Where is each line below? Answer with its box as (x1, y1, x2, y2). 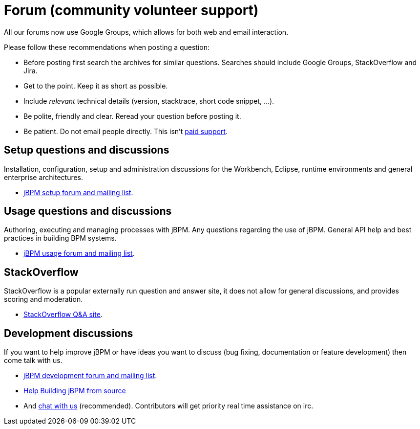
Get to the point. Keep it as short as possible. (23, 81, 168, 90)
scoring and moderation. (4, 295, 83, 304)
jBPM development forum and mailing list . (23, 371, 157, 380)
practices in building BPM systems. (4, 234, 117, 243)
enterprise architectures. (4, 173, 84, 181)
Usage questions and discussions (4, 205, 172, 218)
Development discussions (4, 327, 133, 339)
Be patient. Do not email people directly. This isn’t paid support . (23, 127, 228, 135)
